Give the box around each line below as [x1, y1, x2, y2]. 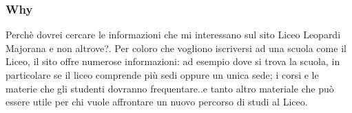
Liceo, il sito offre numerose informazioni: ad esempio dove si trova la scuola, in [6, 54, 340, 68]
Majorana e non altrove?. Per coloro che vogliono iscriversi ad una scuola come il [6, 40, 346, 55]
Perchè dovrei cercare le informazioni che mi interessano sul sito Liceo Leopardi [6, 27, 341, 42]
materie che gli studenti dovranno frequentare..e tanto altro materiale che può [6, 81, 334, 95]
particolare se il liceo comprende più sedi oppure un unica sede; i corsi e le [6, 68, 319, 81]
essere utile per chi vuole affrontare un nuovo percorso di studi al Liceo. [6, 95, 308, 109]
